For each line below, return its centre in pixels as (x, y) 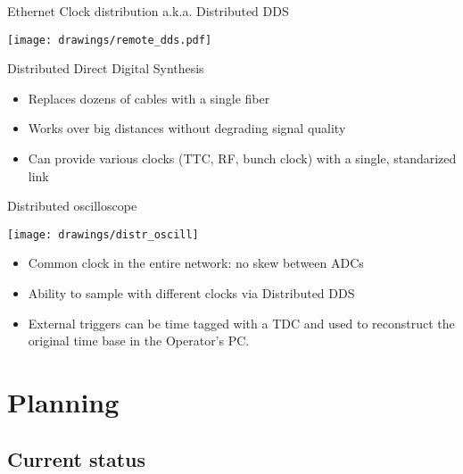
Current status (77, 458)
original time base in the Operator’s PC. (139, 341)
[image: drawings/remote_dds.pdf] (110, 40)
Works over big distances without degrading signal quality (187, 128)
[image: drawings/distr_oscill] (103, 234)
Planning (63, 402)
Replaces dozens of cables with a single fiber (149, 98)
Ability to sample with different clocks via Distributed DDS (191, 293)
